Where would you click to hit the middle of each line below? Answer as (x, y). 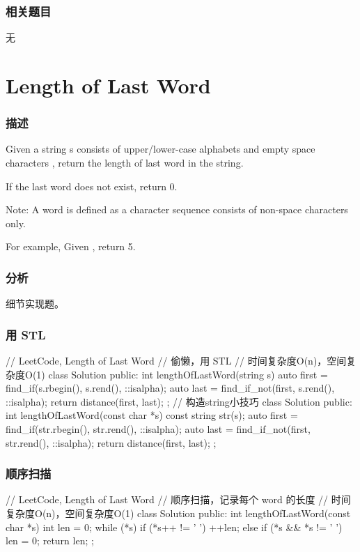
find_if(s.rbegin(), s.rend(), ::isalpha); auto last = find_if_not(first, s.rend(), (170, 388)
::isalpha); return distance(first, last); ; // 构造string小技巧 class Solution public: (179, 401)
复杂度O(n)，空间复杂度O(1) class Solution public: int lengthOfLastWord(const (178, 513)
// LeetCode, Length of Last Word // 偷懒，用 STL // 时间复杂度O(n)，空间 (176, 360)
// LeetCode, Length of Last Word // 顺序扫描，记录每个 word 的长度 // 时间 (178, 499)
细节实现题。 (35, 304)
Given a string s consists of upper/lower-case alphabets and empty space (161, 149)
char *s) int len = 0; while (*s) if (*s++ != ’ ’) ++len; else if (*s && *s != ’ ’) (174, 527)
